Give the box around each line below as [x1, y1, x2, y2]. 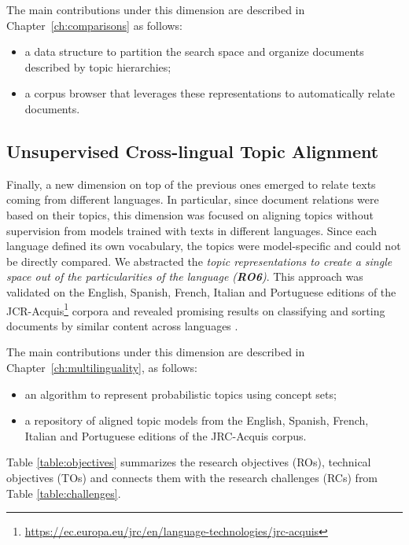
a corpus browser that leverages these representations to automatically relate [24, 85, 395, 101]
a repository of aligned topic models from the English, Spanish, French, [24, 412, 369, 429]
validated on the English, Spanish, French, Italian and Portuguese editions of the [6, 283, 396, 300]
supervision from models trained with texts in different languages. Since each [6, 222, 378, 238]
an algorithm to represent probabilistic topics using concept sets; [24, 385, 337, 402]
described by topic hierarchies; [24, 58, 171, 75]
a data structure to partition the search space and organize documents [24, 43, 364, 60]
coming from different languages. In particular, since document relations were [6, 191, 379, 208]
